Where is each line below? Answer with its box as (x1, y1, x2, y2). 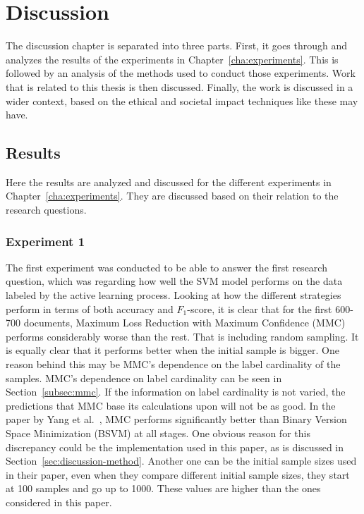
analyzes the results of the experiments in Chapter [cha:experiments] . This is (6, 51, 339, 66)
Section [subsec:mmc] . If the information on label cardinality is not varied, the (6, 384, 346, 399)
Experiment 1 (6, 232, 85, 250)
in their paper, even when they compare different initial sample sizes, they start (6, 467, 350, 482)
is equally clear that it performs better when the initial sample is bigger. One (6, 343, 340, 357)
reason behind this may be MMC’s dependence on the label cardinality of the (6, 357, 341, 372)
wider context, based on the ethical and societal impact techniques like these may (6, 93, 358, 108)
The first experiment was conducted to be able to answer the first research (6, 259, 327, 274)
